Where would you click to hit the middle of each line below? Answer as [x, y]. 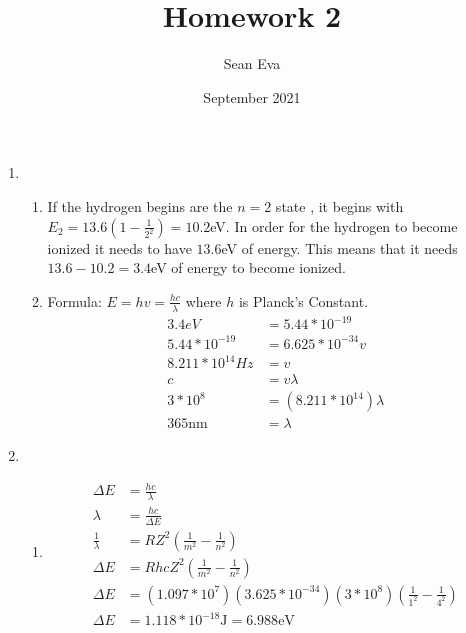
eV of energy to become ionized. [248, 267]
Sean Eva [252, 63]
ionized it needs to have [119, 247]
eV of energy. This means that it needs [339, 247]
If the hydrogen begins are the [140, 205]
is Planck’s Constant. [303, 300]
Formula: [74, 300]
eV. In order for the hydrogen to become [334, 225]
